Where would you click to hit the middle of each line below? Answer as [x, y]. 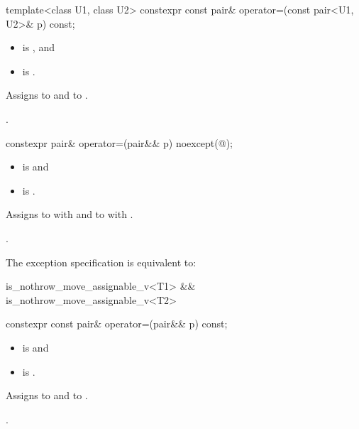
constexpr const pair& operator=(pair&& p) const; [117, 324]
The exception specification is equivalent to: [101, 262]
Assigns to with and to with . [70, 214]
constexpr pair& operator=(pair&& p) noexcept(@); [119, 142]
